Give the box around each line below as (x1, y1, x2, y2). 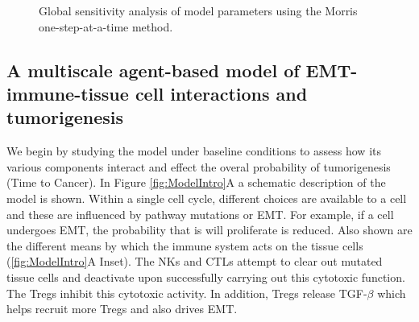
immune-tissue (6, 80, 129, 105)
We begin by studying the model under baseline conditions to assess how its (6, 142, 381, 159)
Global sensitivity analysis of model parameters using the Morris (39, 2, 358, 19)
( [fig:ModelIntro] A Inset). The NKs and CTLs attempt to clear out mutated (6, 253, 383, 270)
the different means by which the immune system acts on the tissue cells (6, 237, 363, 254)
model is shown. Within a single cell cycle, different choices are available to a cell (6, 189, 407, 206)
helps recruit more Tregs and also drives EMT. (6, 300, 238, 317)
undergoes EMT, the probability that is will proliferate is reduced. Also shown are (6, 221, 413, 238)
